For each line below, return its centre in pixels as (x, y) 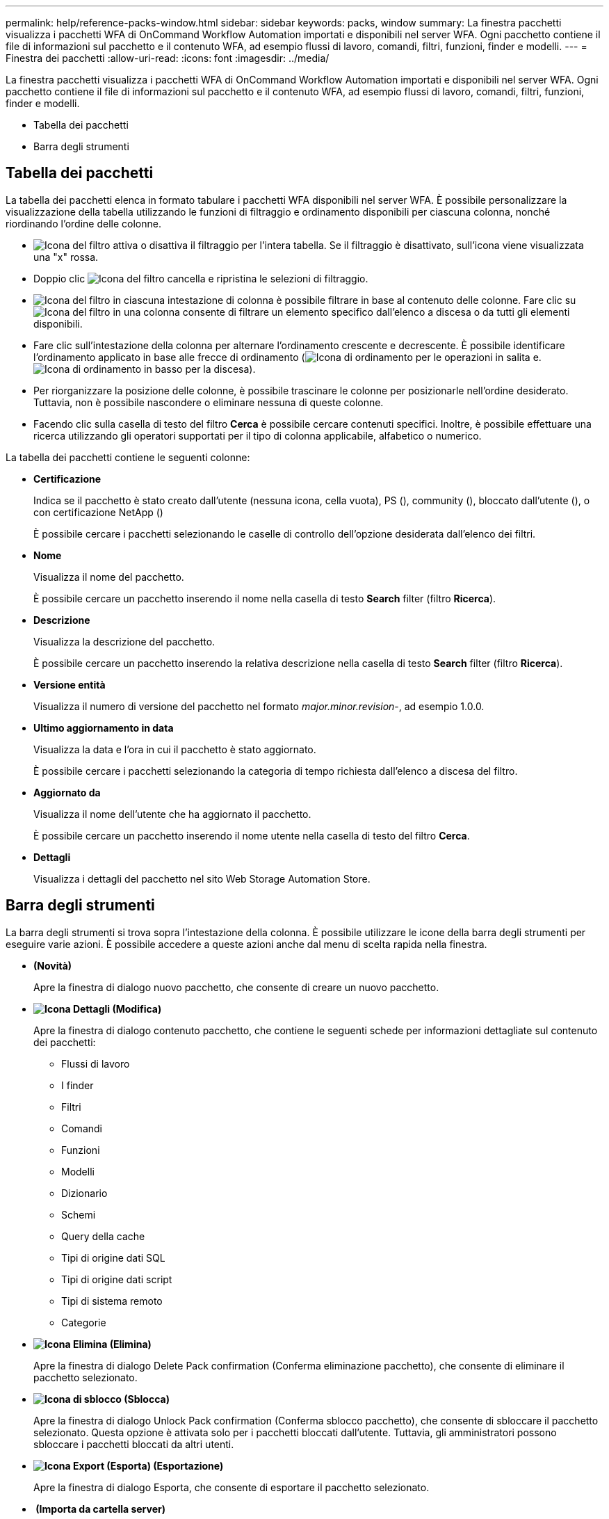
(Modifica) (137, 1008)
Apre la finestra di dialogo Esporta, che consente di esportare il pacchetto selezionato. (232, 1487)
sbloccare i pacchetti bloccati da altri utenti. (134, 1444)
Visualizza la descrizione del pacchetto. (124, 641)
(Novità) (53, 965)
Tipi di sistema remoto (112, 1301)
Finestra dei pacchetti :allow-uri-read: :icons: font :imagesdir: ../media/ (168, 58)
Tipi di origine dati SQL (113, 1257)
